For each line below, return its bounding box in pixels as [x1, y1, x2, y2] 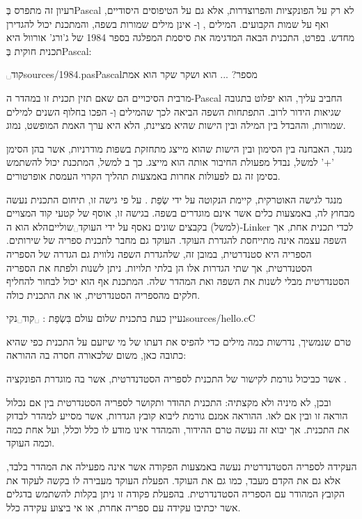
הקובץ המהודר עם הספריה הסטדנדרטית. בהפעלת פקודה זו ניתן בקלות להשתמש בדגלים [6, 486, 345, 501]
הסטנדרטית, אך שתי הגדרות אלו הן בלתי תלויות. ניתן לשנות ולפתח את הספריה [6, 260, 313, 274]
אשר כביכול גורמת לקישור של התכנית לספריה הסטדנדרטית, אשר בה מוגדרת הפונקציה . [6, 371, 347, 386]
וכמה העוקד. [6, 435, 55, 450]
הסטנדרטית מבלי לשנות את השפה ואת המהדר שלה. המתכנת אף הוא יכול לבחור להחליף [6, 274, 350, 288]
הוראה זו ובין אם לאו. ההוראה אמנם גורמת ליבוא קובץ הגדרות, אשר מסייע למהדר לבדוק [6, 408, 348, 423]
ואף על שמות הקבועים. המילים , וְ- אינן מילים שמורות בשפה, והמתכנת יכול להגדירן [6, 16, 329, 31]
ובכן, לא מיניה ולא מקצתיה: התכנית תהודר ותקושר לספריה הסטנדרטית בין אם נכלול [6, 394, 331, 409]
